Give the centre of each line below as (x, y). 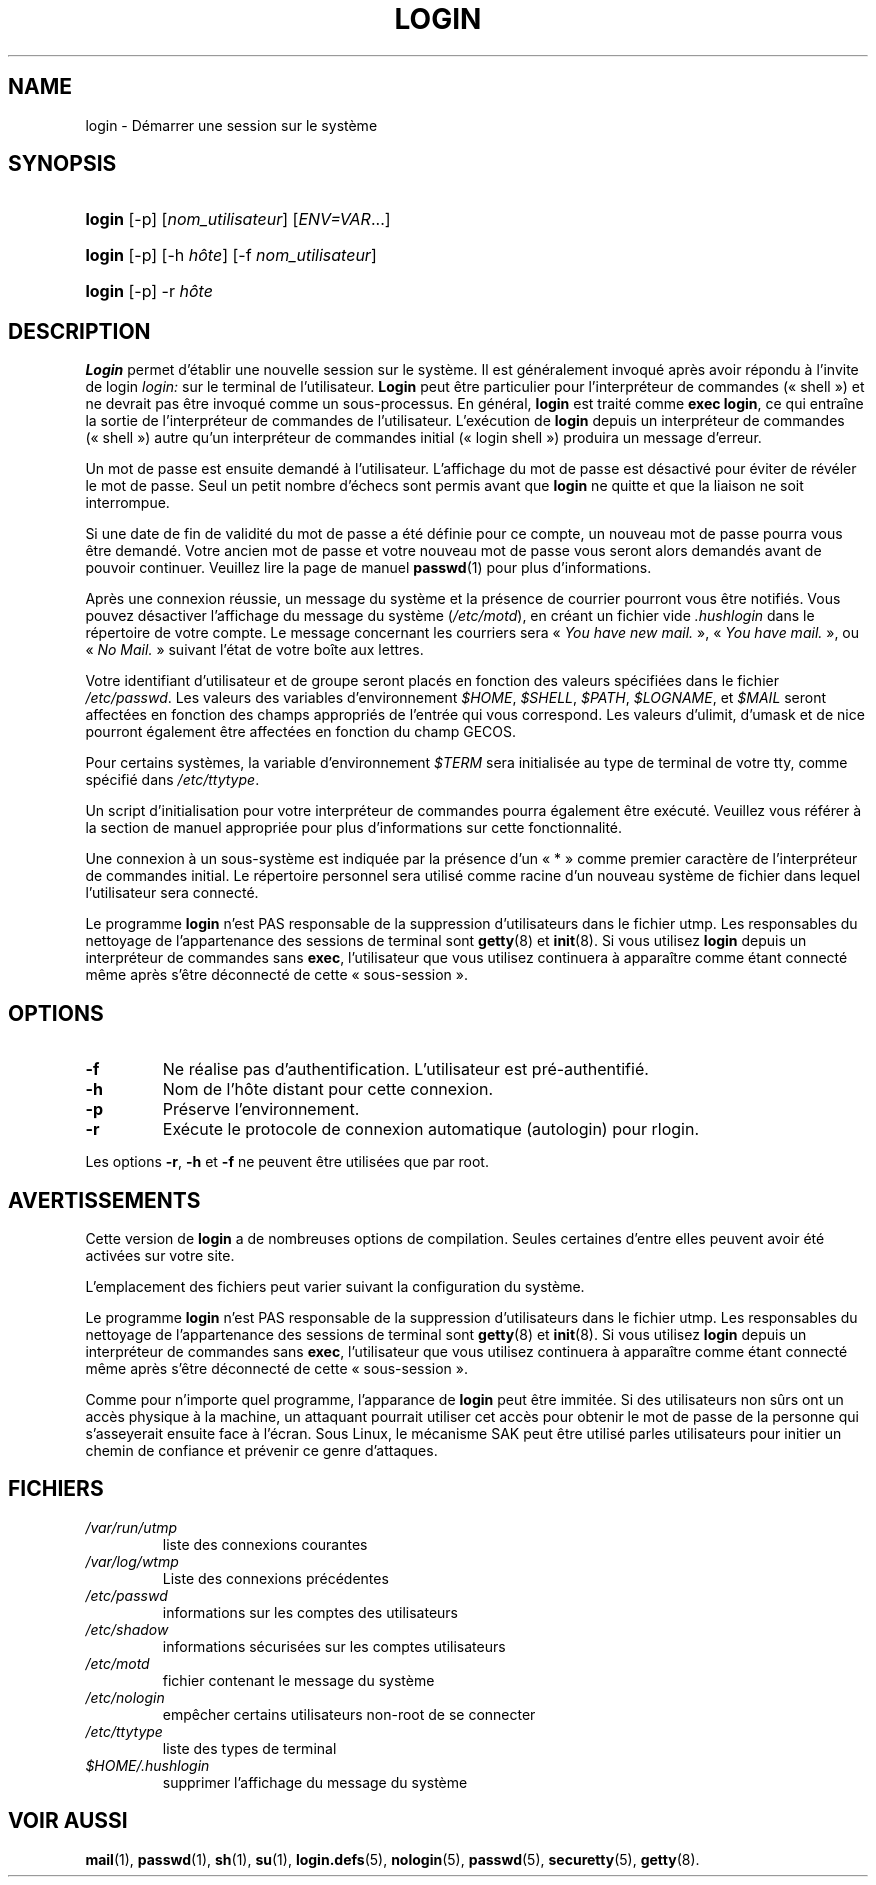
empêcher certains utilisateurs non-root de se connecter (349, 1714)
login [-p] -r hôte (149, 291)
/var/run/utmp (131, 1527)
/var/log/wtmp (132, 1561)
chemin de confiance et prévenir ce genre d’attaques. (261, 1450)
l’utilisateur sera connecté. (172, 893)
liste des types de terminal (249, 1748)
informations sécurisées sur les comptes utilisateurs (334, 1646)
